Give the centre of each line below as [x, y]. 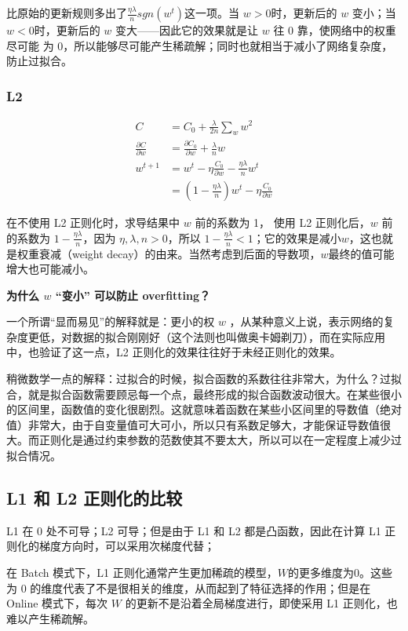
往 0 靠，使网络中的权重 [335, 30]
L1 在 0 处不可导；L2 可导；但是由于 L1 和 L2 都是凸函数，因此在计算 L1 [194, 530]
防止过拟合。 [39, 61]
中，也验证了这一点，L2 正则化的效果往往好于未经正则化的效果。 [174, 352]
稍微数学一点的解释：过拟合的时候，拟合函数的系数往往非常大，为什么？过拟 [204, 379]
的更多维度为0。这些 [340, 573]
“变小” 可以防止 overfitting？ [133, 295]
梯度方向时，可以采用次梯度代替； [127, 546]
